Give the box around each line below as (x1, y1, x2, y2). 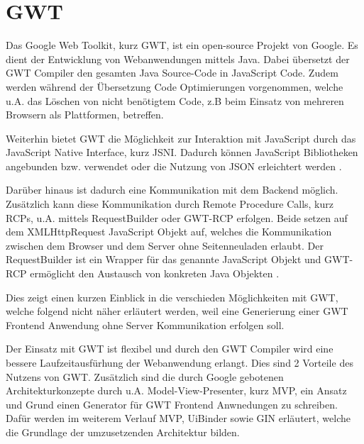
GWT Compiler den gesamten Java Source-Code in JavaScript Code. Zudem (6, 65, 338, 80)
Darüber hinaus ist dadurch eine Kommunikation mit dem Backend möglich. (6, 182, 338, 197)
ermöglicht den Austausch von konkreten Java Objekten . (30, 266, 280, 281)
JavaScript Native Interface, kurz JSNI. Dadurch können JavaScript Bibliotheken (6, 145, 358, 160)
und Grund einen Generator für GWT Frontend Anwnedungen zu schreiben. (6, 396, 338, 411)
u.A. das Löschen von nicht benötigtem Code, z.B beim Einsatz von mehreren (6, 93, 344, 108)
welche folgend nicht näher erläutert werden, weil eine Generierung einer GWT (6, 304, 348, 318)
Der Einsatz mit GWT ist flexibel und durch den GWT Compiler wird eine (6, 341, 333, 356)
